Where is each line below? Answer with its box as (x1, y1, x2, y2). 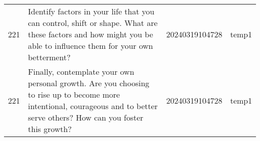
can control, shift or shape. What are (28, 17, 158, 28)
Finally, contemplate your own (28, 66, 134, 77)
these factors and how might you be (28, 28, 153, 40)
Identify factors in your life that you (28, 5, 154, 17)
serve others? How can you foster (28, 112, 143, 123)
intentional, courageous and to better (28, 100, 158, 112)
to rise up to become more (28, 89, 120, 100)
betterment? (28, 51, 70, 63)
